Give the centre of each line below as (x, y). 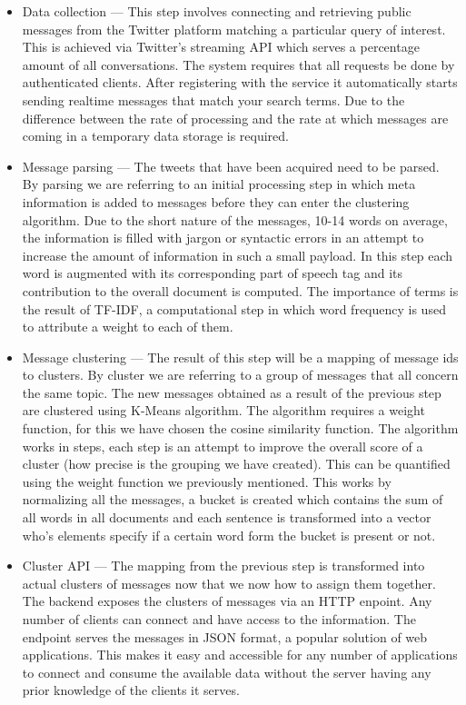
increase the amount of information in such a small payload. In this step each (238, 255)
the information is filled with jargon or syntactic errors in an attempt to (223, 238)
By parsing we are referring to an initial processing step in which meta (219, 184)
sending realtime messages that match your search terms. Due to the (213, 99)
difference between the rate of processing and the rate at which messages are (235, 118)
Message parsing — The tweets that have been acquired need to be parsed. (231, 166)
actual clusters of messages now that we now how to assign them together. (229, 583)
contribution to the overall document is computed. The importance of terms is (240, 290)
